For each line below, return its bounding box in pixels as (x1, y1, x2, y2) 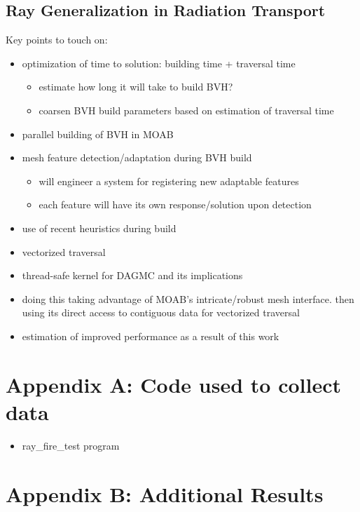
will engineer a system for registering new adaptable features (39, 173, 299, 188)
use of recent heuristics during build (22, 220, 176, 235)
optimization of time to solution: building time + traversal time (22, 55, 296, 70)
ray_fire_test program (22, 438, 120, 452)
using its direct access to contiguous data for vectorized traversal (22, 305, 300, 320)
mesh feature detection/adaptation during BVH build (22, 150, 252, 165)
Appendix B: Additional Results (6, 479, 324, 508)
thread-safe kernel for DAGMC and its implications (22, 268, 243, 283)
